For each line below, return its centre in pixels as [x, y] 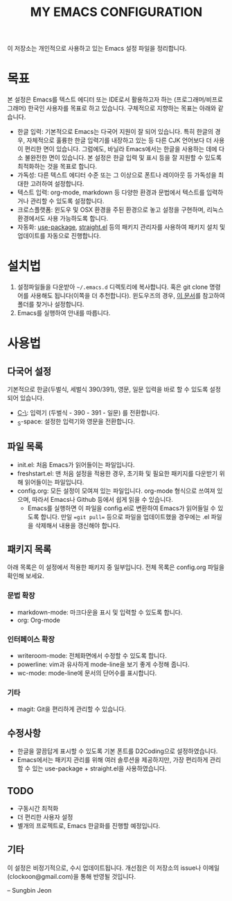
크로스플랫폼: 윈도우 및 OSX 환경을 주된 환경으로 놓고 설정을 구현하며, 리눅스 [120, 210]
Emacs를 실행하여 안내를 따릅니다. [64, 313]
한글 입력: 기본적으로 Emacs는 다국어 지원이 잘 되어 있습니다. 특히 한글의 [115, 132]
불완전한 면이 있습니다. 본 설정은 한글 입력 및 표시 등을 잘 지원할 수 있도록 [123, 158]
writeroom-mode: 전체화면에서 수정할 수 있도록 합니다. [92, 656]
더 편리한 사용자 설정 [45, 817]
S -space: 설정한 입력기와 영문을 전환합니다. [76, 422]
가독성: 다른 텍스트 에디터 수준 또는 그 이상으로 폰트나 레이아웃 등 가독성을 [117, 175]
